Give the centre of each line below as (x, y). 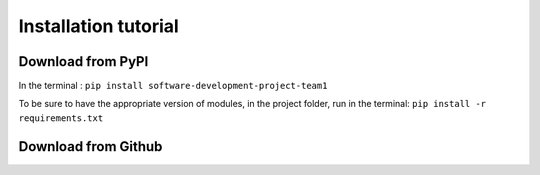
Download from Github (90, 146)
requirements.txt (61, 118)
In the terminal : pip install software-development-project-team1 (173, 86)
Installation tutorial (98, 26)
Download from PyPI (83, 61)
